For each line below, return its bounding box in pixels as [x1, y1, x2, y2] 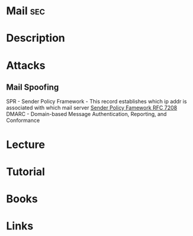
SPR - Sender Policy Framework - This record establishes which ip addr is [6, 98, 187, 105]
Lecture [6, 138, 46, 151]
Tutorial [6, 165, 46, 178]
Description [6, 32, 65, 45]
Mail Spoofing [6, 82, 59, 92]
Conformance [6, 117, 40, 124]
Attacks [6, 58, 46, 72]
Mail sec [6, 4, 46, 18]
